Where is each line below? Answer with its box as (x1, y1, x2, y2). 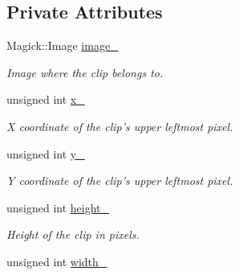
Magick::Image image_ (6, 37, 119, 54)
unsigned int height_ (6, 199, 110, 215)
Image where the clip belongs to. (6, 64, 164, 80)
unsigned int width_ (6, 252, 107, 269)
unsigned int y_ (6, 145, 85, 162)
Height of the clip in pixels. (6, 226, 140, 243)
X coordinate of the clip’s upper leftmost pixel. (6, 117, 233, 134)
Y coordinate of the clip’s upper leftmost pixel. (6, 172, 233, 189)
